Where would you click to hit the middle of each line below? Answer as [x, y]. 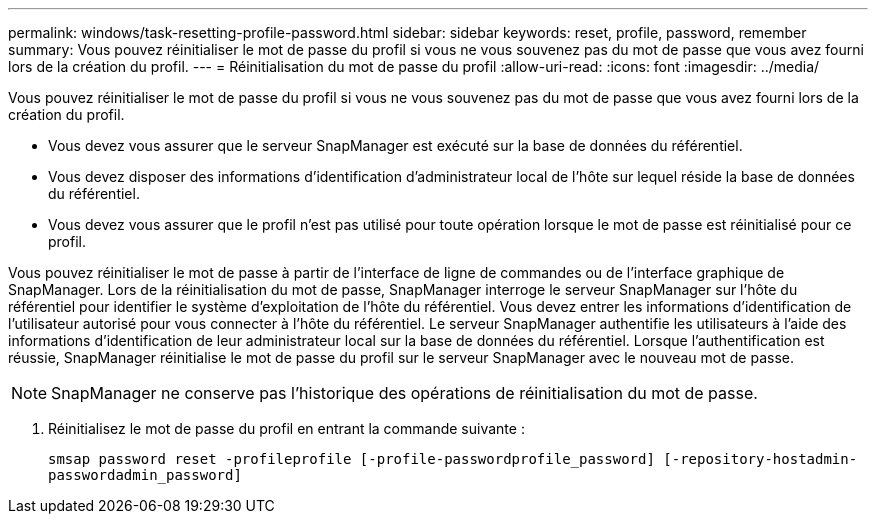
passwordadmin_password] [145, 475]
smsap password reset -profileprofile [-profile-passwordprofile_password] [351, 459]
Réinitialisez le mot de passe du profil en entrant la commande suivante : [286, 428]
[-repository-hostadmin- [760, 459]
